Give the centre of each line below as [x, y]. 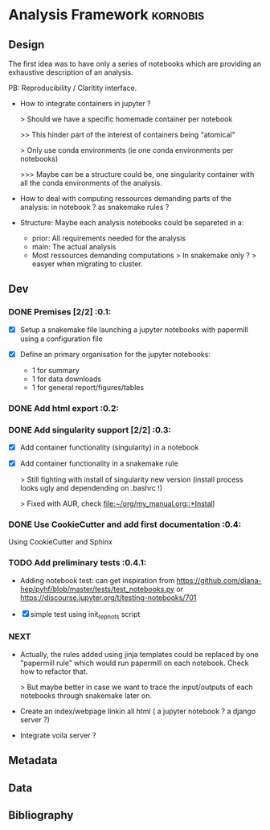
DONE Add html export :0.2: [63, 408]
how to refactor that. [54, 671]
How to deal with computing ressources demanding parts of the [125, 198]
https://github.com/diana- [219, 580]
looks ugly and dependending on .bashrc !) [91, 488]
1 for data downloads [67, 379]
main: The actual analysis [74, 247]
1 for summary [56, 370]
